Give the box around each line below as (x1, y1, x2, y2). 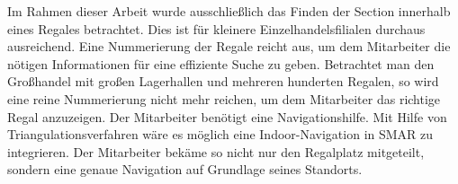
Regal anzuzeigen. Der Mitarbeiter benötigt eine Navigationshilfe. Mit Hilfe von (7, 107, 447, 126)
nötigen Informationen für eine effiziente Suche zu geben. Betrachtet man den (7, 54, 435, 73)
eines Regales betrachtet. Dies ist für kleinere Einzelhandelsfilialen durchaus (7, 19, 426, 38)
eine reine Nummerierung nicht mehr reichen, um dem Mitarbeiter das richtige (7, 89, 441, 108)
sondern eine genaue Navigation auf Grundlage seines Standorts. (7, 160, 363, 179)
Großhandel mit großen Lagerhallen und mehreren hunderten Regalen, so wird (7, 72, 439, 91)
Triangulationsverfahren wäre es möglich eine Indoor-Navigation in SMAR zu (7, 125, 434, 144)
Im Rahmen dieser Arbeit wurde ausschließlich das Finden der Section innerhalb (7, 2, 451, 20)
